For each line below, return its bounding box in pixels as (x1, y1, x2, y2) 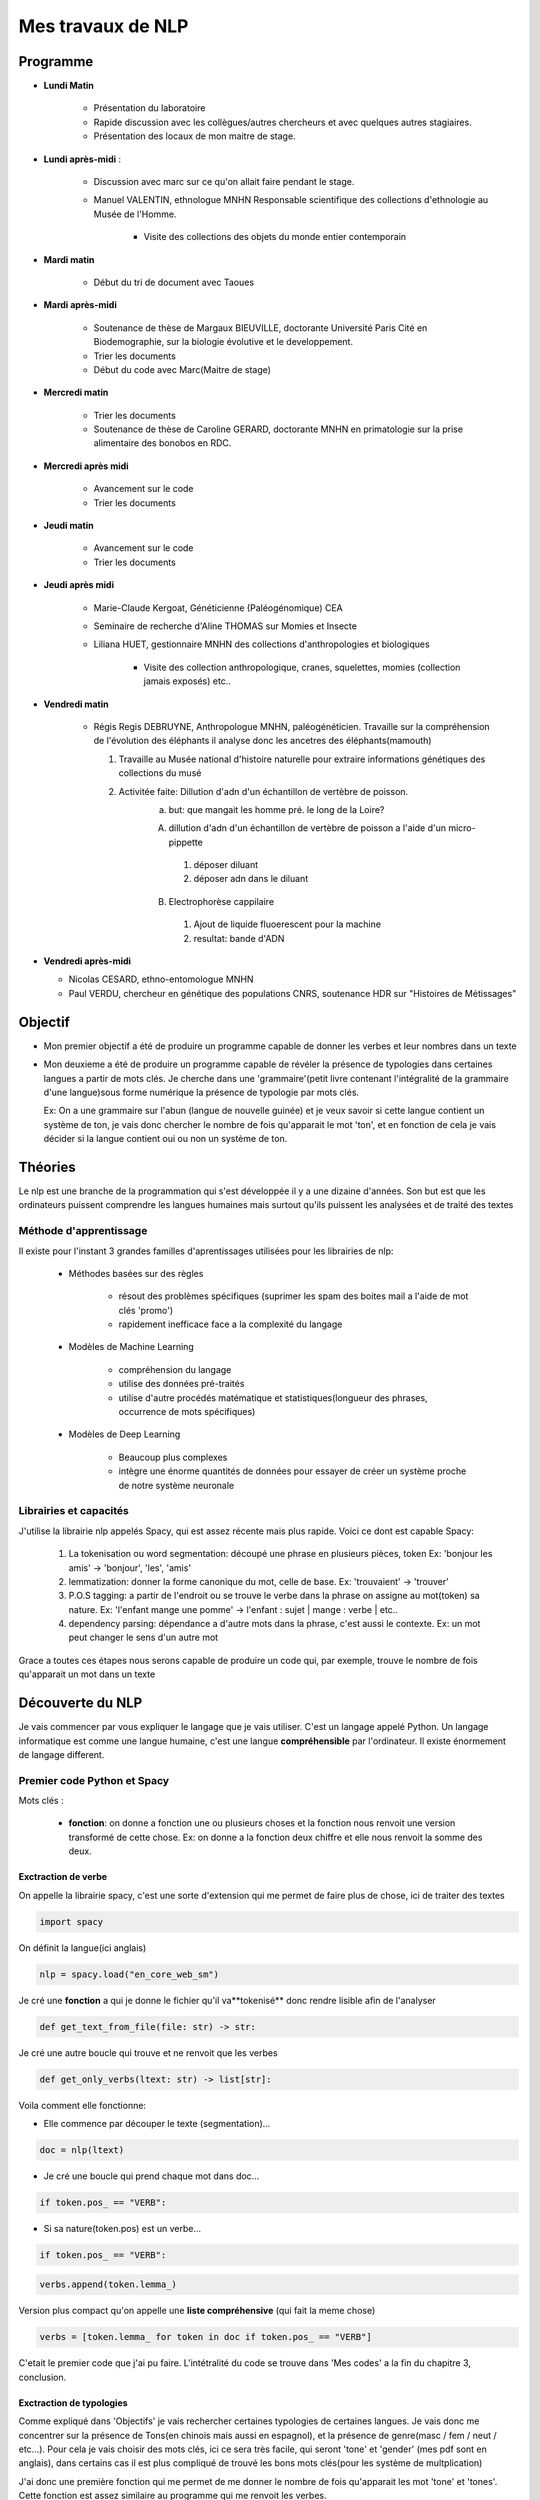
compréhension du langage (118, 1363, 232, 1375)
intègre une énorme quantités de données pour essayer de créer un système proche (118, 1465, 467, 1477)
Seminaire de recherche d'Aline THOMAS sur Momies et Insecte (93, 620, 357, 632)
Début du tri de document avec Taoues (93, 276, 255, 288)
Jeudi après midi (43, 579, 115, 591)
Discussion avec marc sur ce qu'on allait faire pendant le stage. (93, 176, 355, 188)
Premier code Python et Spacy (18, 1773, 170, 1787)
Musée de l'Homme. (93, 208, 177, 220)
